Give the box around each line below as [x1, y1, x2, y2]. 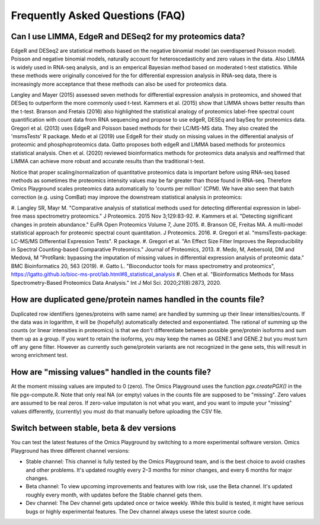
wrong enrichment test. [11, 352, 68, 359]
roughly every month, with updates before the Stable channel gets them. [25, 491, 203, 498]
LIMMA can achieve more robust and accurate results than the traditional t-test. [11, 158, 206, 165]
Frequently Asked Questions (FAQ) [11, 9, 185, 22]
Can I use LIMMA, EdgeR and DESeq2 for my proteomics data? [11, 31, 245, 42]
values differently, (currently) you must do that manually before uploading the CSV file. [11, 408, 223, 415]
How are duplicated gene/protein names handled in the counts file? [11, 294, 265, 305]
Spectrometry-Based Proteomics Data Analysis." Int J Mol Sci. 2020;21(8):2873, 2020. [11, 279, 222, 286]
